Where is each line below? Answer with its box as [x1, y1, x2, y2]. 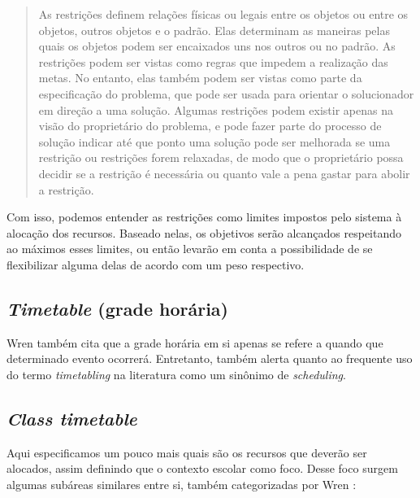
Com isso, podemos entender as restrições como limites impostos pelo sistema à [6, 208, 402, 225]
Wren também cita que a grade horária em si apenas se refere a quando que [6, 334, 383, 351]
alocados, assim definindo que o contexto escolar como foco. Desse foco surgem [6, 460, 398, 477]
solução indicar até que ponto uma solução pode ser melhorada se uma [38, 133, 391, 150]
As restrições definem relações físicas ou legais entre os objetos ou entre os [38, 6, 409, 22]
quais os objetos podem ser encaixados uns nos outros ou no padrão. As [38, 37, 396, 55]
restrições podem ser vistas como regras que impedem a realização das [38, 53, 388, 70]
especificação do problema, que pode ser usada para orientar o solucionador [38, 85, 414, 102]
